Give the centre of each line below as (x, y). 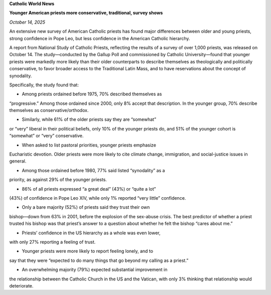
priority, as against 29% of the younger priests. (58, 180)
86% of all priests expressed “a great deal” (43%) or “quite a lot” (89, 189)
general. (18, 161)
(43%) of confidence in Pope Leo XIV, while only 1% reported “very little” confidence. (98, 198)
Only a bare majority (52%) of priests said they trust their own (86, 207)
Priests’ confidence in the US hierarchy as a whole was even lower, (91, 233)
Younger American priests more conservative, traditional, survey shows (86, 13)
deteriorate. (21, 285)
